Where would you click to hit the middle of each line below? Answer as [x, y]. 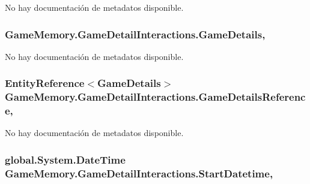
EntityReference [45, 83]
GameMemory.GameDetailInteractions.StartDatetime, [139, 173]
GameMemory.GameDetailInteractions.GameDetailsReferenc [155, 97]
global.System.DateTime [65, 159]
